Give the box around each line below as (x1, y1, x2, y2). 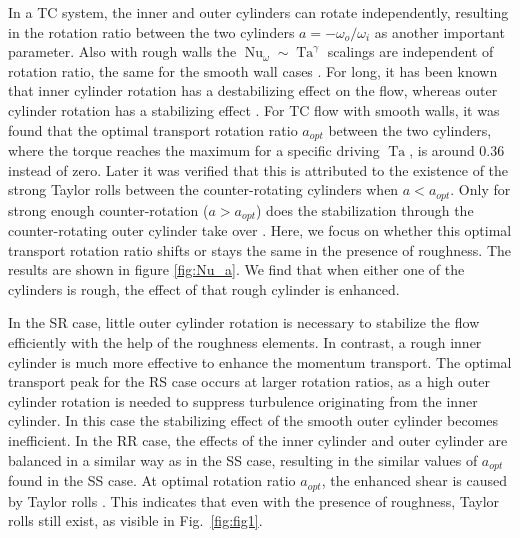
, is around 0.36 (409, 140, 505, 161)
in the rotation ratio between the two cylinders (8, 21, 295, 42)
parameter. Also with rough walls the (8, 41, 237, 62)
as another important (374, 21, 505, 42)
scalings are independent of (327, 41, 494, 62)
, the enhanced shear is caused (321, 470, 508, 491)
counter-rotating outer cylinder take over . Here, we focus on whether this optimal (8, 220, 512, 241)
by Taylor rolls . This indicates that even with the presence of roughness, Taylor (8, 490, 500, 511)
